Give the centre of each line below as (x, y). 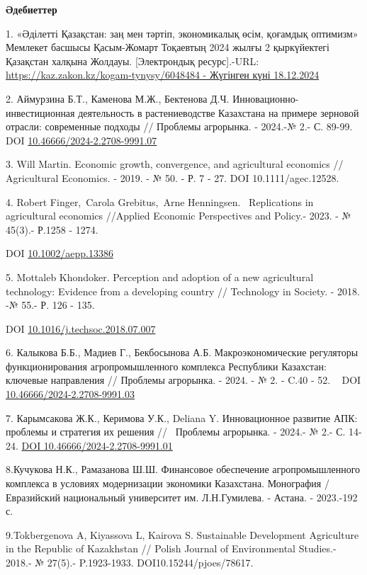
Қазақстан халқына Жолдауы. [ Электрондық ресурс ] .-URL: (132, 61)
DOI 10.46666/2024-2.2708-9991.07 (81, 140)
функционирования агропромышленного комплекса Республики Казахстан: (166, 366)
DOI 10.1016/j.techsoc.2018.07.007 (81, 328)
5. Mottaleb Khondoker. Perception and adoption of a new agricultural (160, 277)
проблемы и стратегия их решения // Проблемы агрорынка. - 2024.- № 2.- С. (176, 432)
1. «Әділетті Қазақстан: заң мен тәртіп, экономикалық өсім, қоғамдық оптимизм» (182, 33)
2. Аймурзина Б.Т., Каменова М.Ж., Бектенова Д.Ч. (118, 98)
